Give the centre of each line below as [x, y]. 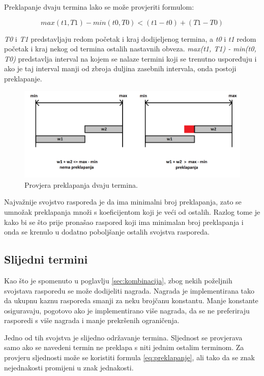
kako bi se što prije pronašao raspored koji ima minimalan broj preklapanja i [124, 222]
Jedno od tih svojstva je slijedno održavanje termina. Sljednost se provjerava [123, 337]
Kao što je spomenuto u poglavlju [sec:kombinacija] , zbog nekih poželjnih [118, 280]
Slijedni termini [46, 259]
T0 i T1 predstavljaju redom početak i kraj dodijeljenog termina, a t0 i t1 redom [130, 38]
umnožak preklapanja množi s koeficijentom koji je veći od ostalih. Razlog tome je [132, 211]
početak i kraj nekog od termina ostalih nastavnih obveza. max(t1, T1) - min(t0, [130, 49]
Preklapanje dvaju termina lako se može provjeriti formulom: [99, 7]
